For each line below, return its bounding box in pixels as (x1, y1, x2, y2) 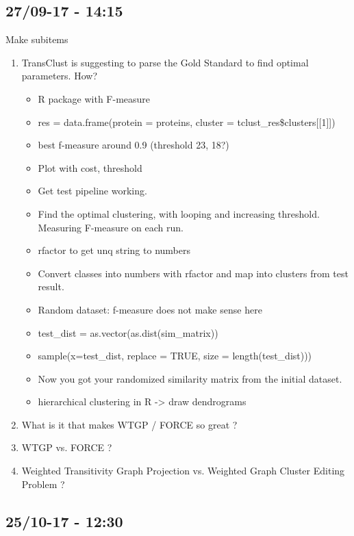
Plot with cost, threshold (38, 160, 142, 175)
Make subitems (5, 32, 68, 47)
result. (38, 279, 64, 294)
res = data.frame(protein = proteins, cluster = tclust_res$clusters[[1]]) (38, 114, 336, 129)
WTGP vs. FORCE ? (21, 440, 112, 455)
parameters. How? (21, 68, 97, 83)
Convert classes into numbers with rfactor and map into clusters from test (38, 266, 349, 280)
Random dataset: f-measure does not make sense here (38, 302, 262, 316)
